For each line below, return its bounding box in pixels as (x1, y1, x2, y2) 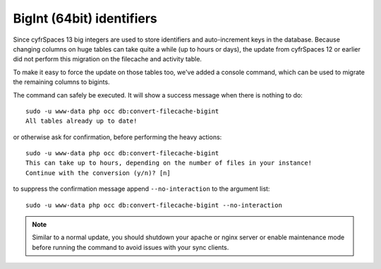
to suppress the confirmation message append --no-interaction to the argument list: (13, 184, 270, 193)
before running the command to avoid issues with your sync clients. (32, 243, 229, 251)
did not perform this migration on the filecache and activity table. (13, 55, 202, 64)
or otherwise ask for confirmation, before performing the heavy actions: (13, 133, 222, 141)
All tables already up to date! (25, 117, 138, 125)
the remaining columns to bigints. (13, 78, 110, 86)
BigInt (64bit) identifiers (13, 11, 158, 26)
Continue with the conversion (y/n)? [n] (25, 169, 171, 177)
